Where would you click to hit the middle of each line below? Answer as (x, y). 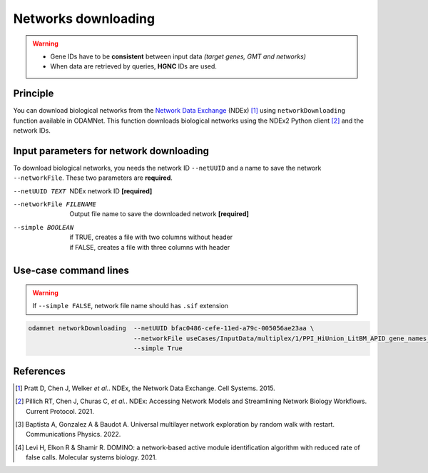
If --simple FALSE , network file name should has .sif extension (130, 306)
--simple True (158, 349)
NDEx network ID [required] (111, 191)
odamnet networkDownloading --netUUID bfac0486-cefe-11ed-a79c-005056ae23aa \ (171, 329)
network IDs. (32, 131)
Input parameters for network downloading (111, 151)
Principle (34, 94)
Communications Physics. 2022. (73, 434)
